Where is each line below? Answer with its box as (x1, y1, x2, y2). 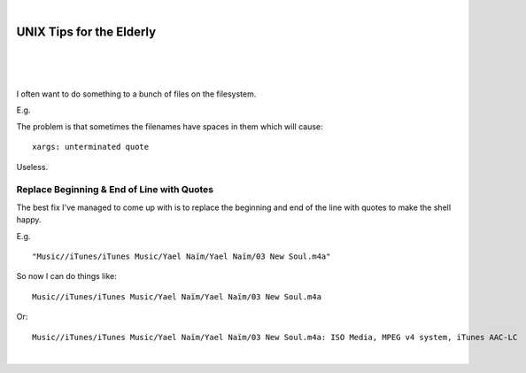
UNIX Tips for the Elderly (16, 24, 157, 39)
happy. (16, 214, 42, 225)
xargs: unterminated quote (32, 142, 150, 152)
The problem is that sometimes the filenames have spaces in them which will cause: (16, 120, 323, 132)
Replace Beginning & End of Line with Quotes (16, 183, 214, 196)
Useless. (16, 161, 49, 172)
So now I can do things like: (16, 271, 117, 282)
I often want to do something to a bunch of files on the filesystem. (16, 89, 257, 99)
